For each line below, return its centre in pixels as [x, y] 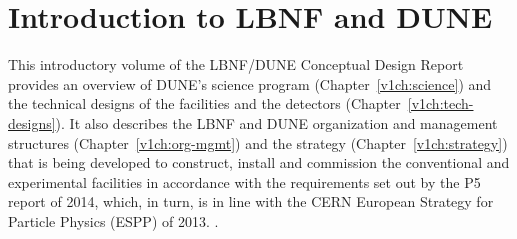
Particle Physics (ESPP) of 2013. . [113, 220]
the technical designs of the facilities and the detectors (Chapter [204, 103]
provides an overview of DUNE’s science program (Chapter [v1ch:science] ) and [250, 83]
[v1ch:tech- [440, 103]
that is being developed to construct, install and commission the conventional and [259, 162]
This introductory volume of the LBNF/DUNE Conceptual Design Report [236, 64]
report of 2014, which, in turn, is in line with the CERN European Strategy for [251, 201]
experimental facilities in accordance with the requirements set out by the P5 [244, 181]
